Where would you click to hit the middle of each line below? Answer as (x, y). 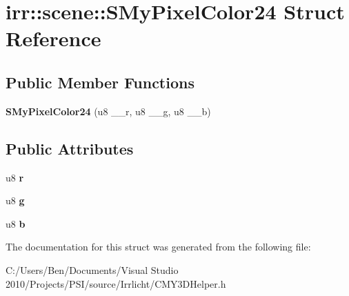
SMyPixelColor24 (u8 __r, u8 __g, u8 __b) (108, 111)
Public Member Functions (100, 82)
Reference (53, 38)
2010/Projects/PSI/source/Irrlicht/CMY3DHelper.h (116, 283)
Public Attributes (70, 148)
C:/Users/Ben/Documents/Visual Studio (92, 269)
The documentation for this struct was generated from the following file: (158, 247)
